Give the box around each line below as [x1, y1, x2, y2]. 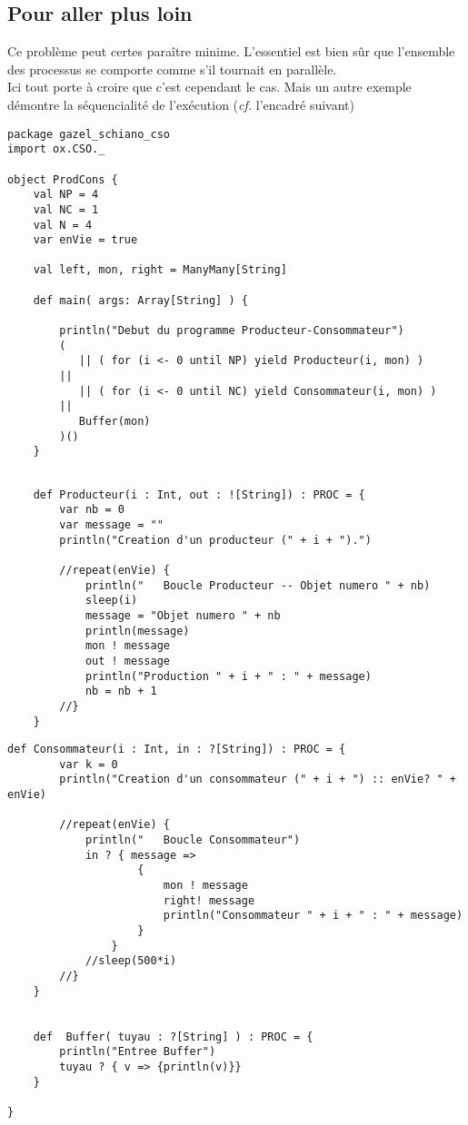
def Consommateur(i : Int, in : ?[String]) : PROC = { [7, 743, 346, 756]
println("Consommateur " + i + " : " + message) [163, 909, 463, 923]
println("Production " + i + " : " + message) [85, 669, 372, 683]
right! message [163, 893, 255, 907]
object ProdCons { [7, 173, 118, 186]
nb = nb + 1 [85, 685, 157, 698]
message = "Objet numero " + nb [85, 608, 281, 622]
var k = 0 [59, 757, 118, 771]
